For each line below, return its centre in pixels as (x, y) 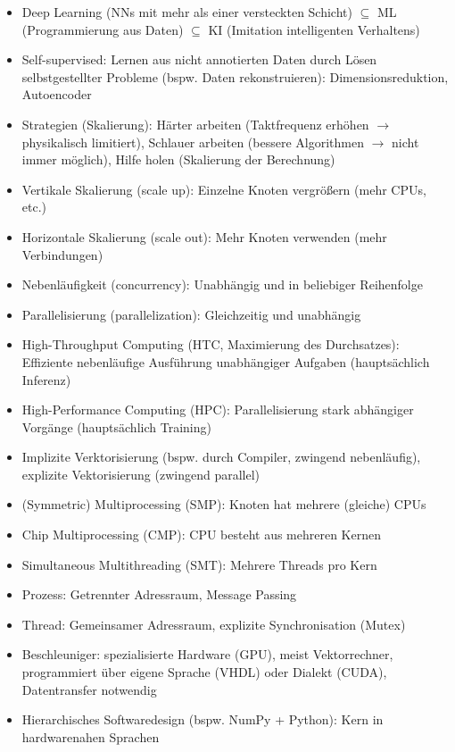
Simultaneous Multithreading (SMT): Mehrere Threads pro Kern (199, 564)
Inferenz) (46, 379)
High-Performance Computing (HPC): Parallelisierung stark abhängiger (218, 409)
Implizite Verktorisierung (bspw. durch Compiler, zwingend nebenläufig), (221, 457)
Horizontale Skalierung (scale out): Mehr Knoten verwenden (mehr (204, 236)
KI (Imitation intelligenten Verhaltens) (314, 29)
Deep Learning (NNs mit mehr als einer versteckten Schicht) (187, 12)
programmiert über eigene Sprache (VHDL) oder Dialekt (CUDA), (204, 672)
